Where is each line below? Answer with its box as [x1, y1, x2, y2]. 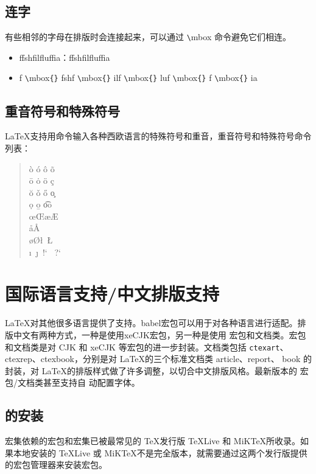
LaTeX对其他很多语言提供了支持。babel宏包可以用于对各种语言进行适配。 [5, 316, 298, 329]
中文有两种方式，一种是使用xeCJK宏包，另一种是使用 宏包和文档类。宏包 [13, 328, 306, 341]
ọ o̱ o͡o [29, 198, 52, 211]
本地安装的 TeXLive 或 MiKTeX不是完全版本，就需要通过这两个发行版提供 [13, 446, 307, 459]
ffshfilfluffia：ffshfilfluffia [19, 51, 110, 63]
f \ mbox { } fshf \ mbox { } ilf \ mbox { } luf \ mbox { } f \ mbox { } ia [19, 71, 258, 84]
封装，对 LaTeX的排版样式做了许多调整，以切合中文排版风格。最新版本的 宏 [5, 364, 309, 377]
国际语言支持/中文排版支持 [5, 281, 220, 306]
